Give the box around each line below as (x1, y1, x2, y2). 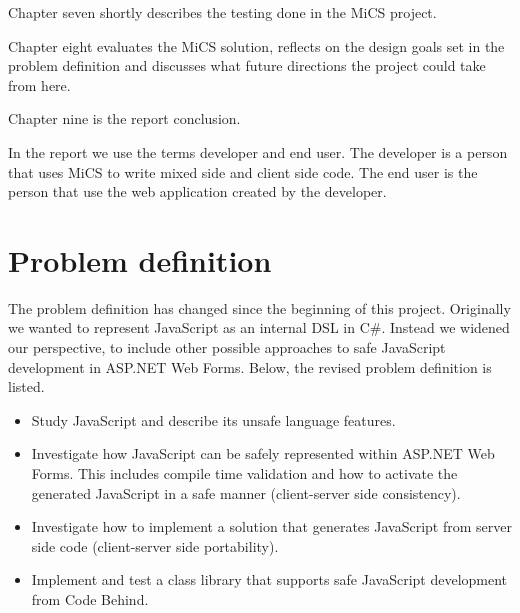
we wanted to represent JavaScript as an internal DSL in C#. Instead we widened (8, 317, 510, 338)
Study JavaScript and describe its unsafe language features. (31, 409, 396, 430)
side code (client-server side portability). (31, 535, 279, 556)
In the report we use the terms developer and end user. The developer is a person (8, 141, 508, 162)
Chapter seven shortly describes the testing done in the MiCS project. (8, 2, 437, 22)
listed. (8, 376, 45, 397)
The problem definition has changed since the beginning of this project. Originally (8, 297, 511, 318)
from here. (8, 74, 71, 95)
